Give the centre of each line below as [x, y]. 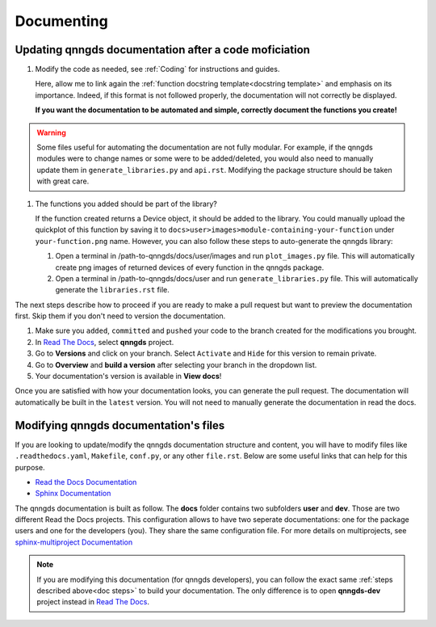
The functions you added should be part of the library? [126, 204]
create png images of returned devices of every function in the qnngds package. [190, 267]
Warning [51, 133]
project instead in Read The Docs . [93, 602]
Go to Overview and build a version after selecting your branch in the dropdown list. [176, 364]
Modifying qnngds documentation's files [120, 425]
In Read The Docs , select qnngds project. [105, 342]
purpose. [30, 467]
